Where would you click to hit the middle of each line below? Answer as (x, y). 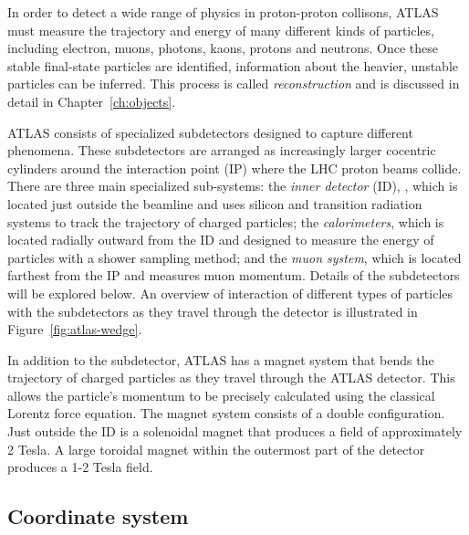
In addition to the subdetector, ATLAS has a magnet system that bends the (221, 359)
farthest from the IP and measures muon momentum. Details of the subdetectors (234, 275)
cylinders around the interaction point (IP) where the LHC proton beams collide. (234, 168)
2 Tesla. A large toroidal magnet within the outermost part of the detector (216, 449)
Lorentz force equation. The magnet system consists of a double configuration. (226, 413)
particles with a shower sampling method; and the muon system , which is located (234, 257)
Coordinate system (98, 516)
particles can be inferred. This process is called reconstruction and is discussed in (234, 84)
